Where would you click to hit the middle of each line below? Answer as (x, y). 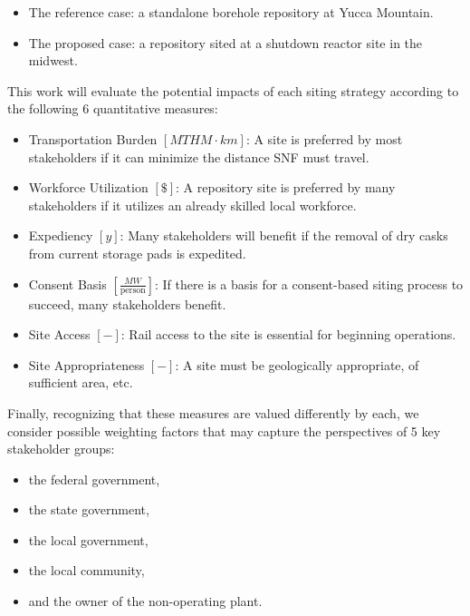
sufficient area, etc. (81, 382)
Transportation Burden (93, 138)
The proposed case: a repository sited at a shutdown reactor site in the (225, 42)
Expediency (61, 235)
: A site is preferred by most (324, 138)
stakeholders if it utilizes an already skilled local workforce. (192, 205)
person (133, 291)
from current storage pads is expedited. (137, 253)
